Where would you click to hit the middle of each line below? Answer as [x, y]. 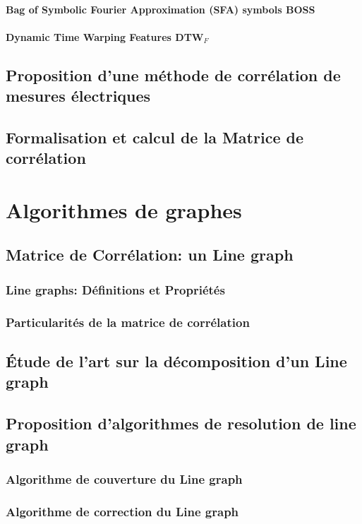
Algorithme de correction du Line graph [122, 511]
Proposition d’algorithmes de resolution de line [181, 423]
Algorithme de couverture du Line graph [124, 478]
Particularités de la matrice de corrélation [128, 322]
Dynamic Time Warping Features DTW [105, 36]
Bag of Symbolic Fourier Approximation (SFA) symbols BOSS [161, 9]
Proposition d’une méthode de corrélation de [173, 75]
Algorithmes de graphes [124, 209]
